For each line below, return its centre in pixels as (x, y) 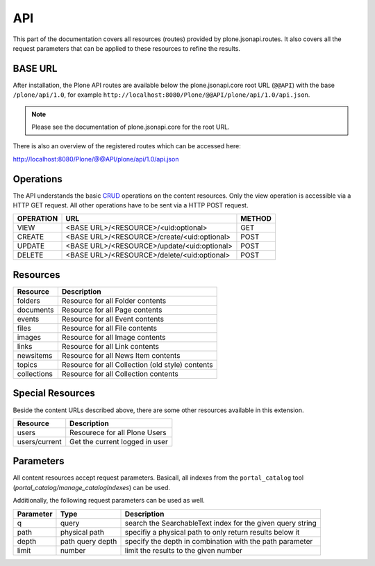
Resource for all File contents (109, 328)
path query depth (89, 541)
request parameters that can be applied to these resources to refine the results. (127, 48)
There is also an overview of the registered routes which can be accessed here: (127, 146)
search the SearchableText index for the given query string (221, 523)
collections (35, 374)
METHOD (256, 219)
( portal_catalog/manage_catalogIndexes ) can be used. (91, 487)
